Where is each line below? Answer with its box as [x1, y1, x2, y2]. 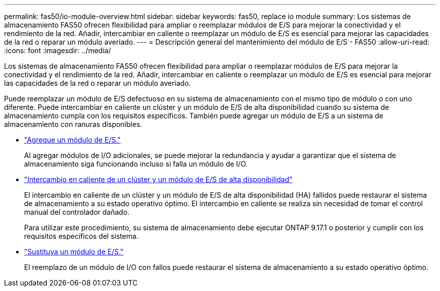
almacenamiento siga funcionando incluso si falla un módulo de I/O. [24, 160, 248, 168]
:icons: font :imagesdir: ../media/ [4, 46, 111, 55]
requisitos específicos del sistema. [24, 232, 139, 240]
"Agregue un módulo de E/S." [24, 135, 121, 144]
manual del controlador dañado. [24, 208, 130, 216]
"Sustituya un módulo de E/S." [24, 247, 124, 256]
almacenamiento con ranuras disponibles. [4, 120, 142, 128]
